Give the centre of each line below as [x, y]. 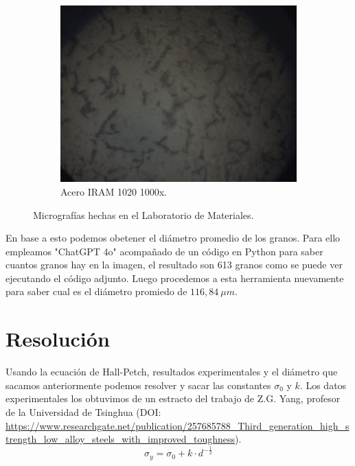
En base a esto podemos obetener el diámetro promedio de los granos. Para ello [173, 238]
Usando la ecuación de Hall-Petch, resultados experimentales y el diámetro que [172, 372]
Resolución [58, 339]
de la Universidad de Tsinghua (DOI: [83, 411]
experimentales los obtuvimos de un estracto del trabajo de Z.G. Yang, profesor [173, 398]
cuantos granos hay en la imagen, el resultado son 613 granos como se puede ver [174, 265]
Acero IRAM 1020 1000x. [114, 191]
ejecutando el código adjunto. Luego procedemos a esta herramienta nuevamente [175, 278]
